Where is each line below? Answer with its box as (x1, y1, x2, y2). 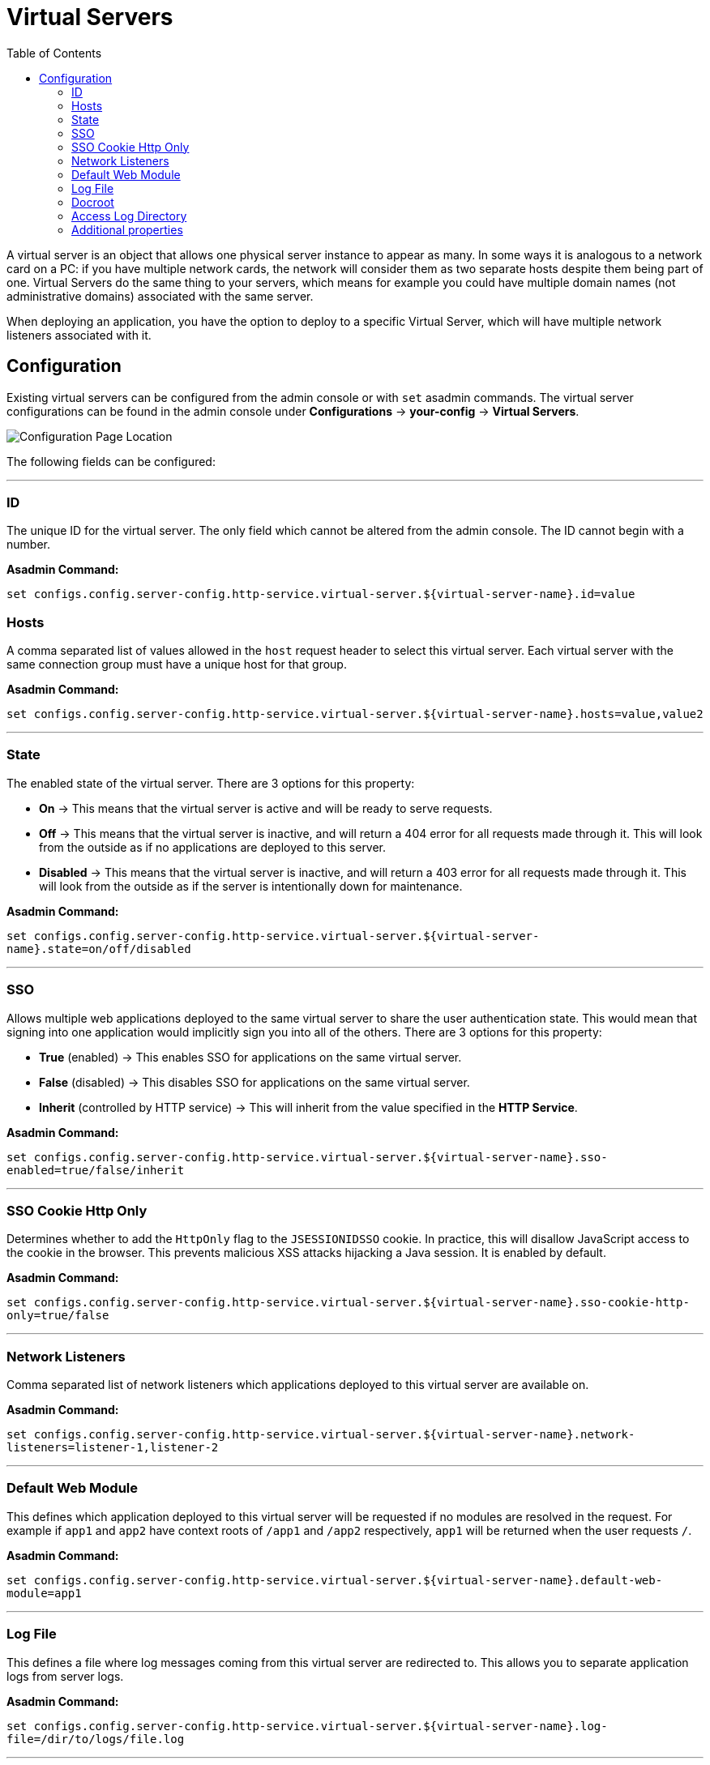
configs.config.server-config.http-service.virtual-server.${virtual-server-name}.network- (33, 1428, 635, 1442)
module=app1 (6, 1586, 82, 1600)
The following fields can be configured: (6, 454, 216, 468)
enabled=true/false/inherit (6, 1163, 185, 1177)
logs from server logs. (6, 1669, 124, 1683)
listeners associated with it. (6, 327, 152, 342)
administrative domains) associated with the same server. (6, 288, 314, 303)
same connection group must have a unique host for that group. (6, 657, 347, 672)
